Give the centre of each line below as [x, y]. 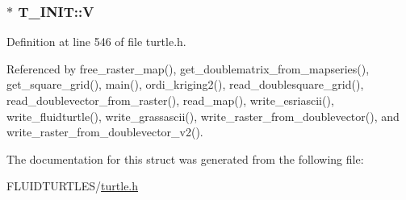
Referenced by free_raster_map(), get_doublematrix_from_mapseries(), [188, 68]
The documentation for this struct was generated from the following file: [185, 158]
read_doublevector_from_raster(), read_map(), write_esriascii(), [170, 100]
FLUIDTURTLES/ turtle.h [73, 186]
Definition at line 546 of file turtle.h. [96, 42]
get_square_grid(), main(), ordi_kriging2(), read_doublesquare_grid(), [185, 84]
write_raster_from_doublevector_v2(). [105, 132]
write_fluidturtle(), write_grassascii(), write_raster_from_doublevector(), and [203, 116]
